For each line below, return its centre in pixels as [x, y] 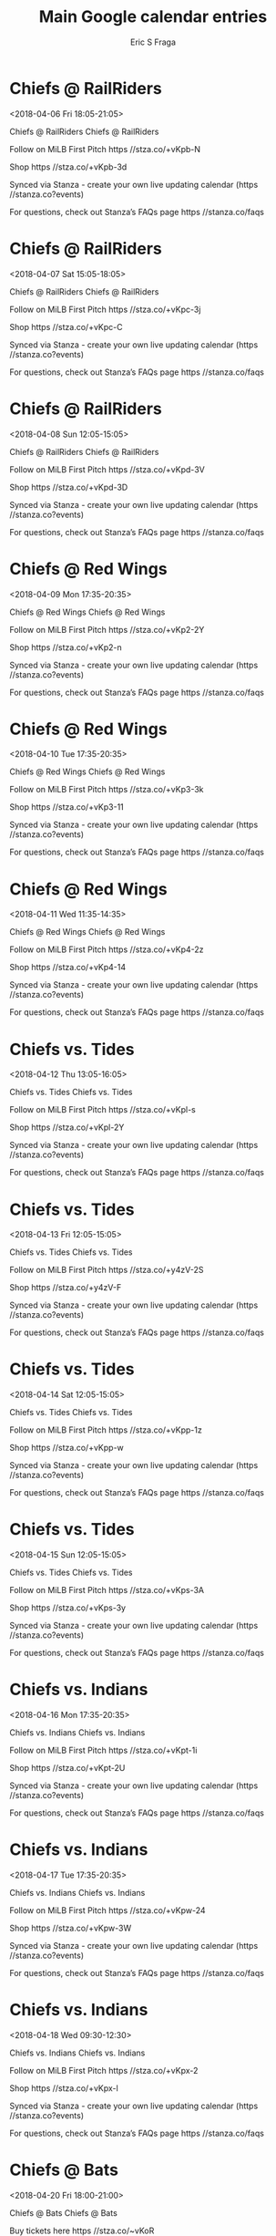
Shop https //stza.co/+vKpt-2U [67, 1768]
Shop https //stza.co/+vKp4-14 [68, 968]
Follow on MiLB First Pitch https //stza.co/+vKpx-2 [104, 2070]
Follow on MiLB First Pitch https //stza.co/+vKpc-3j [105, 309]
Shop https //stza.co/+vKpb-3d [68, 167]
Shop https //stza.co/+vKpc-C [66, 326]
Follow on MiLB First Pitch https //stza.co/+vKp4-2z [107, 949]
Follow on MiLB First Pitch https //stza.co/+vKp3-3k [107, 790]
